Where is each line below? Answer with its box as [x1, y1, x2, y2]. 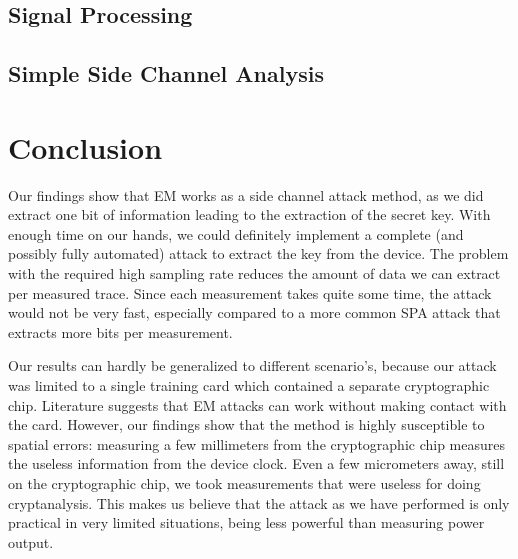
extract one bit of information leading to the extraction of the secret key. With [8, 204, 491, 225]
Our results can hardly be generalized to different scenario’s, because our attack [8, 355, 497, 376]
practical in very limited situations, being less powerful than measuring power [8, 512, 485, 533]
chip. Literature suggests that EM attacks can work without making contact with [8, 394, 507, 415]
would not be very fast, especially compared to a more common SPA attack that [8, 302, 501, 323]
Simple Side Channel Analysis [8, 58, 324, 89]
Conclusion [8, 126, 163, 167]
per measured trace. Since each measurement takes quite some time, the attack [8, 282, 492, 303]
